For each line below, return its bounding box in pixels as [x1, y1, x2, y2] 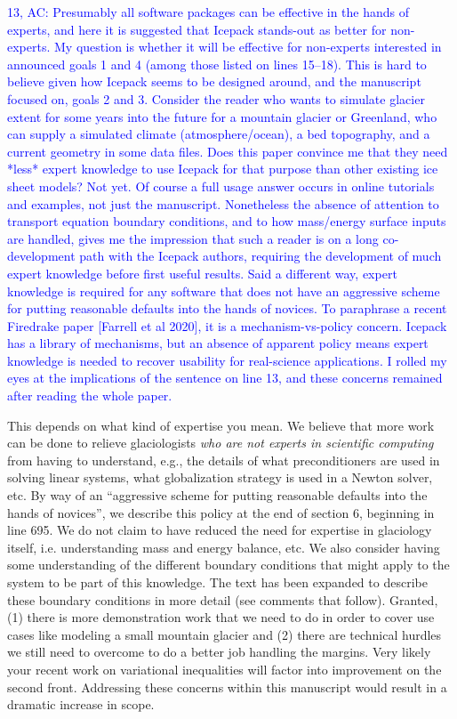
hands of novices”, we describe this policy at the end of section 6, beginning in [7, 503, 435, 521]
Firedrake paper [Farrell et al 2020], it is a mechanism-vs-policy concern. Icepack [7, 316, 447, 335]
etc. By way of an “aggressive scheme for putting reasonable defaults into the [7, 486, 428, 505]
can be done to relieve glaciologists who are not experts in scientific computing [7, 433, 434, 452]
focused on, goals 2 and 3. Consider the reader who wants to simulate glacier [7, 89, 425, 108]
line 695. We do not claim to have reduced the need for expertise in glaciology [7, 521, 432, 539]
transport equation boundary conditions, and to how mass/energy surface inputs [7, 212, 446, 230]
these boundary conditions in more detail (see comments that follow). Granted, [7, 590, 438, 609]
